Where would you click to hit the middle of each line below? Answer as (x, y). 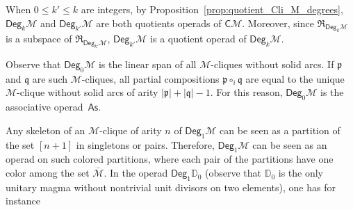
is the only (301, 173)
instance (23, 201)
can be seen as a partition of (280, 130)
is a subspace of (39, 39)
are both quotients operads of (159, 23)
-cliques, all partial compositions (150, 78)
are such (50, 78)
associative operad (44, 107)
